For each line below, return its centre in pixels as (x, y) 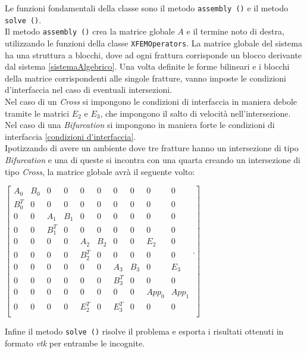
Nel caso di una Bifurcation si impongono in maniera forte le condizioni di (140, 125)
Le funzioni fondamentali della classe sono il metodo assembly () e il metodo (147, 8)
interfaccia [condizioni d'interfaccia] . (71, 136)
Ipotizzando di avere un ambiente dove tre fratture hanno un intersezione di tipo (152, 148)
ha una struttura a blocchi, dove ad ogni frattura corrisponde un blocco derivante (153, 54)
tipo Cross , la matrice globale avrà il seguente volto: (100, 171)
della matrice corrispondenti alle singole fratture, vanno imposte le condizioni (145, 78)
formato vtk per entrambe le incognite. (75, 343)
